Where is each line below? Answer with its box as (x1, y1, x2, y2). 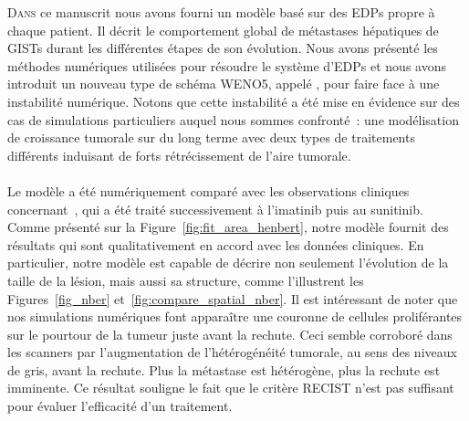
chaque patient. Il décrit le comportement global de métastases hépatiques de (7, 20, 439, 39)
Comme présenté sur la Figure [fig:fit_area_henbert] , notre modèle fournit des (7, 217, 449, 237)
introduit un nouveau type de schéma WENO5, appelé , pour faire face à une (7, 74, 440, 93)
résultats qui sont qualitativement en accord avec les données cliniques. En (7, 235, 424, 254)
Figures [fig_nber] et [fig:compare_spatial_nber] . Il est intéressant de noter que (7, 289, 458, 308)
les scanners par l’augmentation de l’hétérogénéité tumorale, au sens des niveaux (7, 342, 457, 362)
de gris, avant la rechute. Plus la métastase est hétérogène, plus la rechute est (7, 360, 441, 379)
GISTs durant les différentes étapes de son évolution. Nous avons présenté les (7, 38, 438, 58)
